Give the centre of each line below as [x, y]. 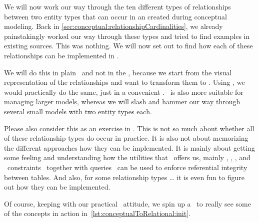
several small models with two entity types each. [78, 111]
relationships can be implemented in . [61, 55]
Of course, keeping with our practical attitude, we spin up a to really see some [127, 203]
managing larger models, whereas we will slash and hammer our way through [122, 102]
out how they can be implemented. [57, 187]
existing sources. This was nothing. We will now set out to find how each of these [128, 46]
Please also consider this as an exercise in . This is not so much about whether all [129, 128]
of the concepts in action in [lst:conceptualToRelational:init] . [97, 213]
